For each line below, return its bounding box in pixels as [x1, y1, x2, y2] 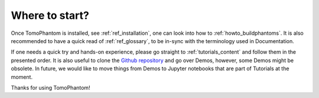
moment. [11, 73, 32, 80]
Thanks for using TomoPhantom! [11, 84, 91, 91]
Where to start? [11, 9, 90, 22]
